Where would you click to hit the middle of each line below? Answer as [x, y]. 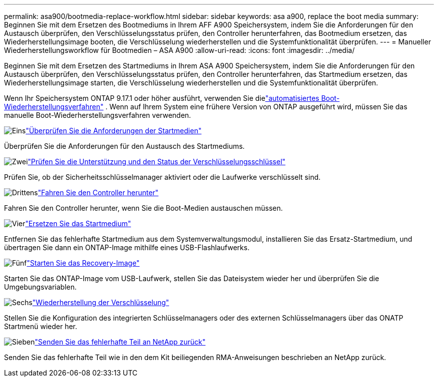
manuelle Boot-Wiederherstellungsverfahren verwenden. [97, 115]
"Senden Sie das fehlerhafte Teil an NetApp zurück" [120, 342]
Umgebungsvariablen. [40, 287]
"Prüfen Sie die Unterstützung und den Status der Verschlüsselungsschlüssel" [156, 162]
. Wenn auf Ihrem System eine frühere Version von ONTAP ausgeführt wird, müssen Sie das [256, 107]
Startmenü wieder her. [41, 326]
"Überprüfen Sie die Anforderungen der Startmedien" [113, 131]
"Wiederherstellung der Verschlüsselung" [101, 302]
